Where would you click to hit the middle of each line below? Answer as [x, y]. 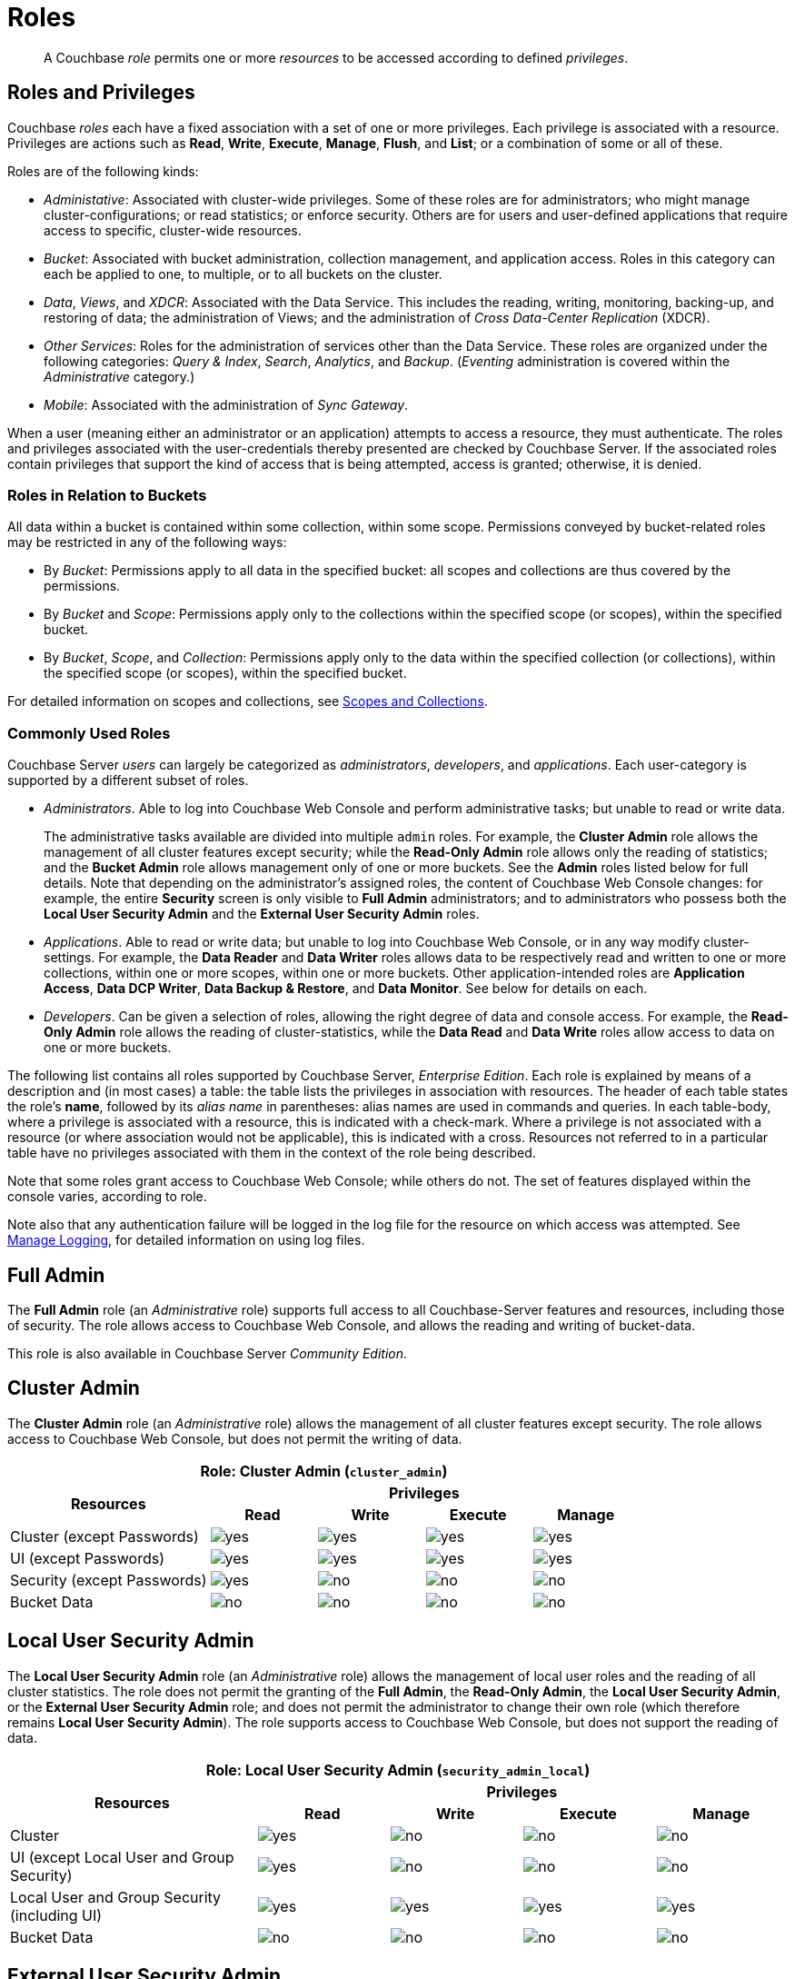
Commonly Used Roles [89, 733]
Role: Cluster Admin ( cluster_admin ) [324, 1471]
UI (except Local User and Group [122, 1857]
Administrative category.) [119, 376]
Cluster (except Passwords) [104, 1536]
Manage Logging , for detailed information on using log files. [186, 1240]
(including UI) [56, 1915]
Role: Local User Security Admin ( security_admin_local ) [398, 1770]
